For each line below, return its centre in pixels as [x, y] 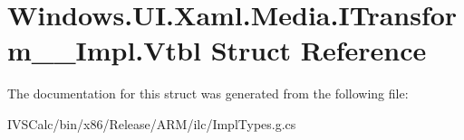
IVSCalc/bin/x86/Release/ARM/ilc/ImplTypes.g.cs [152, 123]
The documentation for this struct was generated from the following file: [208, 93]
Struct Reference [319, 50]
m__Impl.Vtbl [104, 50]
